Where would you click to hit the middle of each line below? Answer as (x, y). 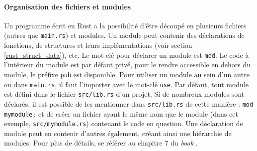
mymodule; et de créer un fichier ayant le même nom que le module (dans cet (121, 113)
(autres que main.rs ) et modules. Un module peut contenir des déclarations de (124, 35)
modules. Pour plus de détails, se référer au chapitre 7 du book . (101, 143)
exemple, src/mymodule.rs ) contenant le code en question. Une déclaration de (124, 123)
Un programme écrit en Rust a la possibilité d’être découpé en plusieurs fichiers (125, 25)
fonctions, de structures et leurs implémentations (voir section (98, 45)
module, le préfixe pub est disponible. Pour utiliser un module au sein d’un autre (127, 74)
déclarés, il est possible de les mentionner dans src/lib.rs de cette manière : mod (129, 103)
